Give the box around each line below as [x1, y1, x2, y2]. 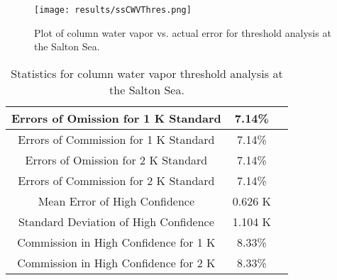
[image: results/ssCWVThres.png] [34, 5, 192, 15]
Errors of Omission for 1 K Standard [11, 109, 221, 126]
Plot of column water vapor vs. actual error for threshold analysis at [34, 25, 331, 40]
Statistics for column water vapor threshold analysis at [11, 65, 283, 82]
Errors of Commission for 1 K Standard [18, 130, 215, 147]
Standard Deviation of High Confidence [18, 213, 214, 230]
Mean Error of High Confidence [38, 192, 195, 209]
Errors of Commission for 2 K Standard [18, 172, 215, 189]
